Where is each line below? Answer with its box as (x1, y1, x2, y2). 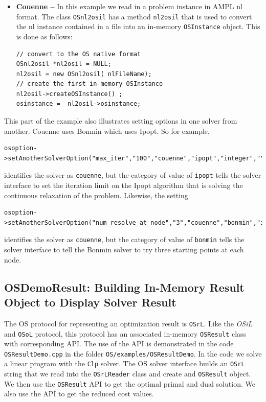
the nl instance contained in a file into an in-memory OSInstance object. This (16, 21, 260, 32)
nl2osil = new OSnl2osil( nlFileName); (16, 70, 152, 78)
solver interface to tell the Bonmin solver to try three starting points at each (4, 244, 244, 255)
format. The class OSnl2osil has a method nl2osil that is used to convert (16, 11, 252, 21)
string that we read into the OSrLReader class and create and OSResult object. (4, 368, 251, 379)
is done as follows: (16, 31, 73, 41)
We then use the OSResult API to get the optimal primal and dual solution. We (4, 378, 255, 389)
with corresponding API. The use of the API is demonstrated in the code (4, 338, 234, 349)
